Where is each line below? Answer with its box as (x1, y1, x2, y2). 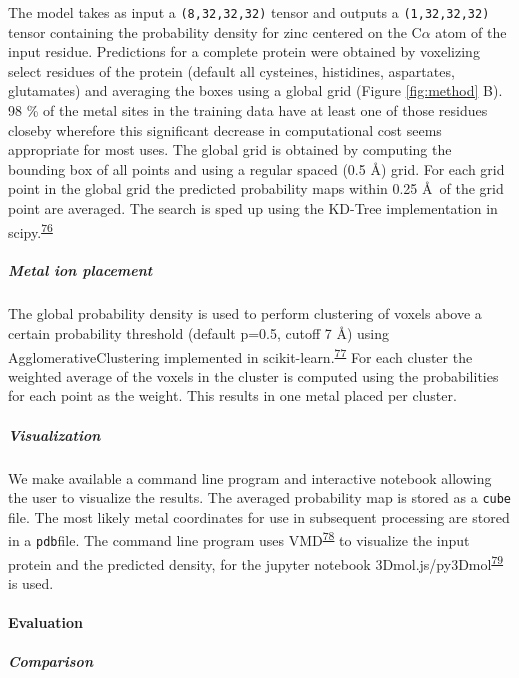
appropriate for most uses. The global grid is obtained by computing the (8, 139, 452, 160)
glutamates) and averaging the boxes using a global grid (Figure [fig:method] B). (8, 80, 503, 101)
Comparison (8, 651, 93, 672)
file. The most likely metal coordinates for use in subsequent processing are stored (8, 506, 510, 527)
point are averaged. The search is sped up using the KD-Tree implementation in (8, 198, 498, 218)
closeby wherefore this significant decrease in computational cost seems (8, 119, 442, 140)
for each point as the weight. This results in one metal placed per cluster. (8, 385, 457, 406)
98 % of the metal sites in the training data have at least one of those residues (8, 100, 488, 121)
